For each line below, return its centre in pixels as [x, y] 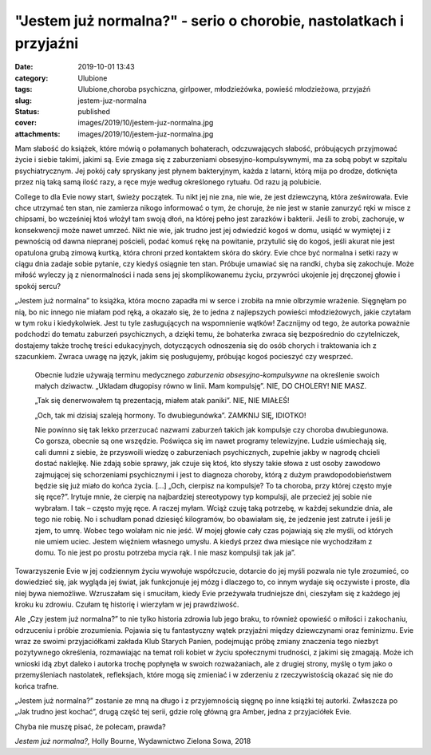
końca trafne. [37, 686]
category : [32, 78]
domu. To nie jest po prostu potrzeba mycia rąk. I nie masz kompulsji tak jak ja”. [165, 553]
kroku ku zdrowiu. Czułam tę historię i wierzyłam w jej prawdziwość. [127, 604]
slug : [23, 101]
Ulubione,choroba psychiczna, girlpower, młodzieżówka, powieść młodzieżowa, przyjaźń [224, 89]
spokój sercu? [38, 286]
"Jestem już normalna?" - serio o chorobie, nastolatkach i [210, 21]
